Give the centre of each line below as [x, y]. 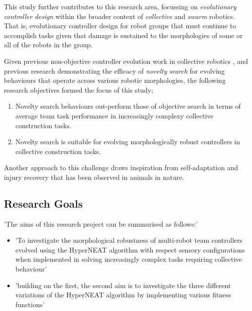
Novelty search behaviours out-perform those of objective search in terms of [128, 106]
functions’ [30, 304]
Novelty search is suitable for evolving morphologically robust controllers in [128, 142]
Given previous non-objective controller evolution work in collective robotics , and [126, 61]
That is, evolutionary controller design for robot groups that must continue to [120, 26]
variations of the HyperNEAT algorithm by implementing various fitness [123, 295]
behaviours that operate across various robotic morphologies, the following [115, 80]
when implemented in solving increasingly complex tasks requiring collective [129, 259]
